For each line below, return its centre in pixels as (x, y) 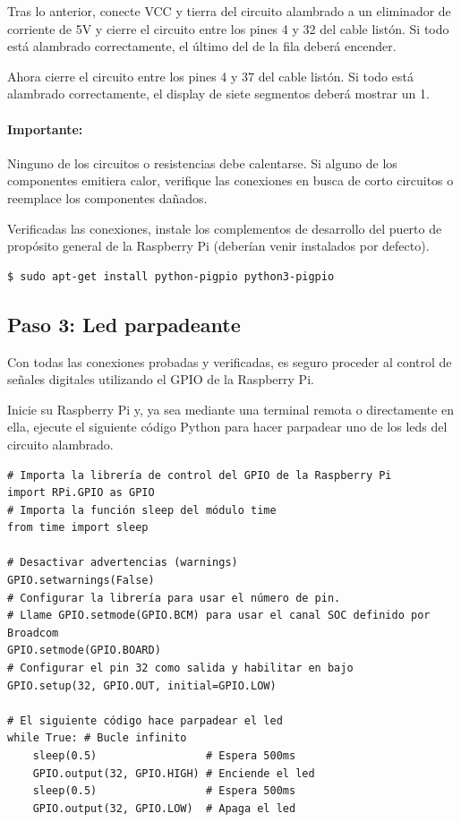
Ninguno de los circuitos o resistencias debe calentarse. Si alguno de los (202, 163)
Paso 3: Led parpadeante (124, 324)
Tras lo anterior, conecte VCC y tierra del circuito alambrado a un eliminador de (229, 11)
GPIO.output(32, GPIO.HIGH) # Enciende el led (174, 773)
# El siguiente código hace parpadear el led (145, 720)
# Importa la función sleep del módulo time (142, 510)
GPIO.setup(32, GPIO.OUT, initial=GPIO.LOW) (142, 685)
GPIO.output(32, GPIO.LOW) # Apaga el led (164, 808)
